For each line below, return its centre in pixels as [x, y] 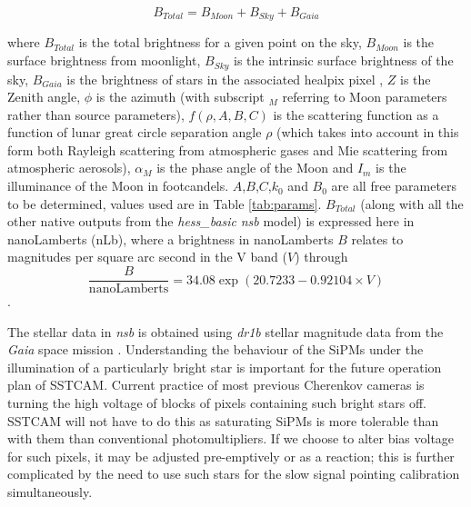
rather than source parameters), [96, 114]
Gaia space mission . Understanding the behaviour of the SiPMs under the [215, 349]
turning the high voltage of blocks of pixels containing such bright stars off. [217, 403]
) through [321, 257]
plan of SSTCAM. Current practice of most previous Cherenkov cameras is [216, 385]
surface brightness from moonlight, [104, 60]
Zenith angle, [44, 97]
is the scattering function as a [356, 114]
